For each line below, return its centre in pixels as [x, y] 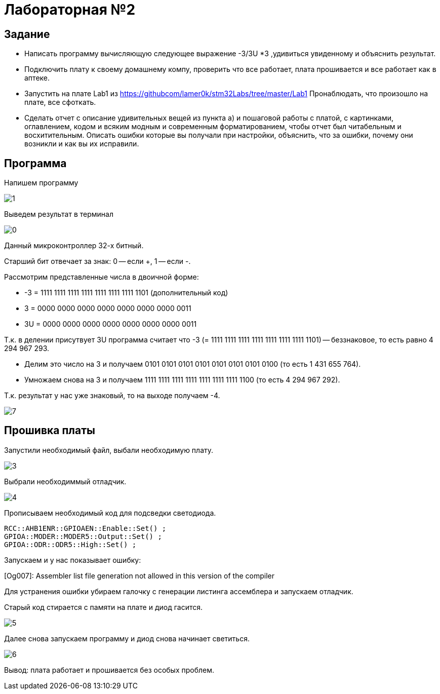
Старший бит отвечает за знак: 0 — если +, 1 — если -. [97, 261]
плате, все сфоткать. [60, 102]
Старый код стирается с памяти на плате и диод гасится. [104, 607]
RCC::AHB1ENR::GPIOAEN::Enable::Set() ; [85, 528]
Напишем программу [41, 183]
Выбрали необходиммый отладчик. [65, 481]
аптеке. [37, 78]
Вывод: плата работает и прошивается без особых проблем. [109, 670]
